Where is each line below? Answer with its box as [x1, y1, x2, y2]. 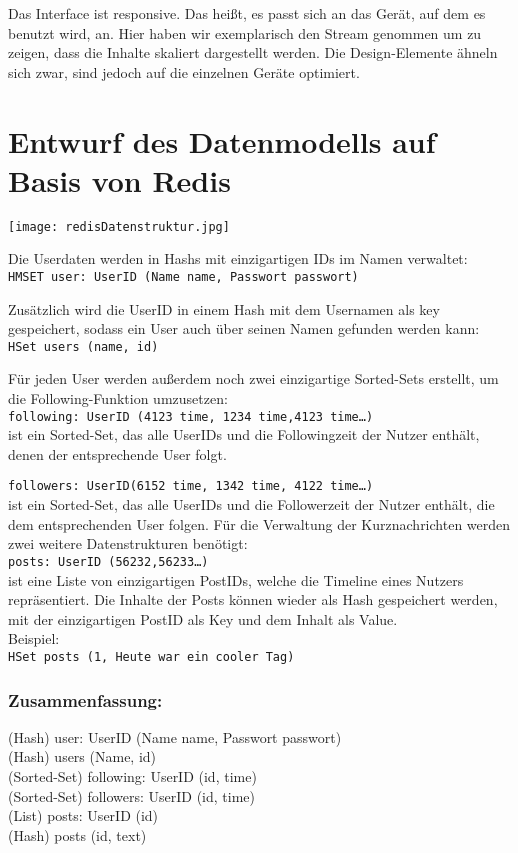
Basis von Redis [8, 159, 231, 200]
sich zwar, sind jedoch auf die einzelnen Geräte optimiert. [8, 61, 360, 82]
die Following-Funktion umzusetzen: [8, 388, 228, 409]
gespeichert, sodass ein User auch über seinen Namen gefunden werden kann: [8, 318, 480, 339]
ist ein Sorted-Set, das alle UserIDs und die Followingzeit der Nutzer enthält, [8, 424, 480, 445]
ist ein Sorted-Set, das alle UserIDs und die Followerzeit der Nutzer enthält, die [8, 494, 495, 515]
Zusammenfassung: [8, 687, 163, 712]
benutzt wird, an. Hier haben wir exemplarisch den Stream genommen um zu [8, 22, 482, 43]
